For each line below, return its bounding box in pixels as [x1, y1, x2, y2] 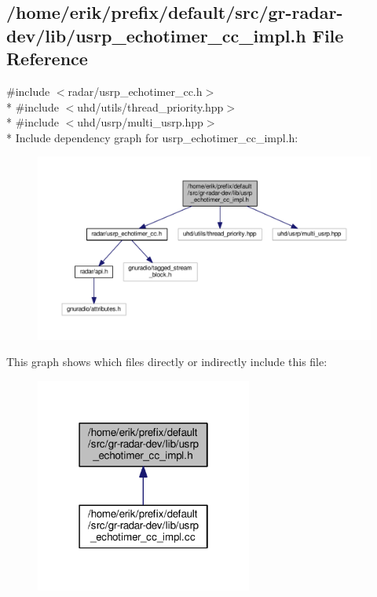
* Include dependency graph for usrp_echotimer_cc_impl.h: [6, 129, 298, 145]
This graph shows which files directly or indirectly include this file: [6, 353, 328, 370]
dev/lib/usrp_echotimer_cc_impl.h [6, 23, 306, 47]
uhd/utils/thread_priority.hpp [77, 98, 224, 115]
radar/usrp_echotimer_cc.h [68, 82, 203, 99]
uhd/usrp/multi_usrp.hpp [77, 114, 203, 130]
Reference [6, 46, 88, 71]
